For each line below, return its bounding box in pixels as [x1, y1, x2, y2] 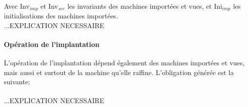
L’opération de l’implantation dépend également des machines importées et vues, [4, 58, 245, 68]
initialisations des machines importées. [4, 11, 118, 21]
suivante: [4, 76, 30, 87]
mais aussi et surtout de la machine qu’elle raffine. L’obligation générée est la [4, 67, 234, 77]
